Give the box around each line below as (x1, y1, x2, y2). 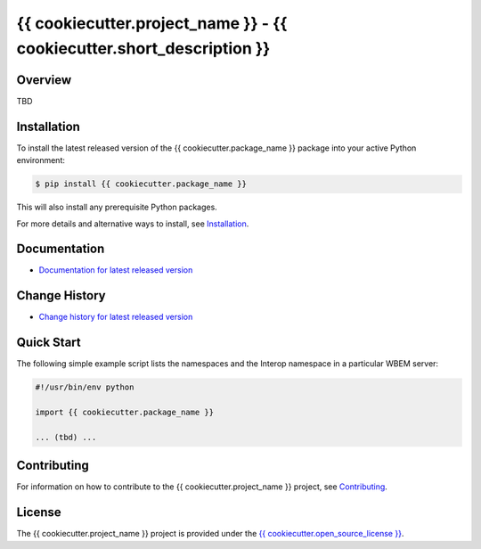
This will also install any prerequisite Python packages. (16, 201, 217, 213)
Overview (16, 72, 72, 87)
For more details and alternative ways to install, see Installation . (16, 218, 249, 229)
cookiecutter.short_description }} (16, 38, 271, 58)
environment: (16, 155, 66, 166)
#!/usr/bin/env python (35, 382, 135, 392)
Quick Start (16, 335, 81, 350)
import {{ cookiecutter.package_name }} (35, 407, 214, 417)
